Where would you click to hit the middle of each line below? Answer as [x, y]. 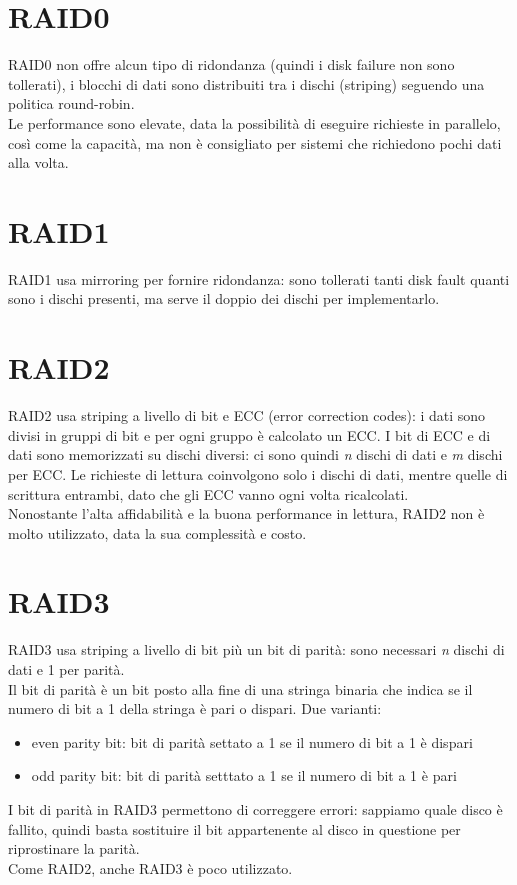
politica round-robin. [71, 103]
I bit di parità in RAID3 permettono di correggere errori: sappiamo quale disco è [255, 808]
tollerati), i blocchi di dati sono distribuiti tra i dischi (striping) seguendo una [246, 83]
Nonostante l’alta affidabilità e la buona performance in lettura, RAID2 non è [246, 513]
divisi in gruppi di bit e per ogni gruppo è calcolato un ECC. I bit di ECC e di [249, 434]
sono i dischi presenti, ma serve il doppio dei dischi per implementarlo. [224, 298]
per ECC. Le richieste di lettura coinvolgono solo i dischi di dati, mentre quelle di [258, 473]
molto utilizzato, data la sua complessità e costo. [157, 532]
